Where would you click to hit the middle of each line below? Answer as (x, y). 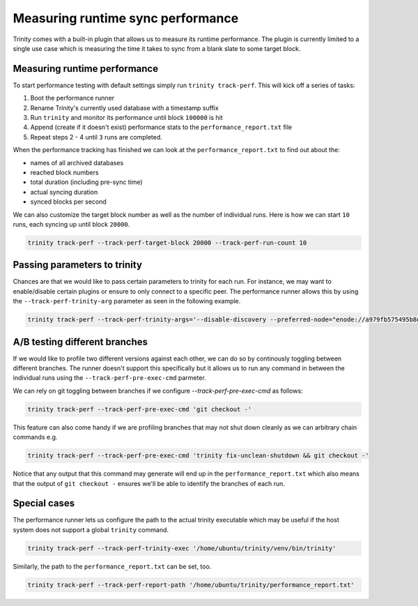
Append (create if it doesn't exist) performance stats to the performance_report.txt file (161, 127)
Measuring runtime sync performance (126, 18)
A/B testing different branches (80, 342)
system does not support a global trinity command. (91, 529)
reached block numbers (64, 172)
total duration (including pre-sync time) (86, 182)
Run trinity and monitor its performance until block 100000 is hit (126, 118)
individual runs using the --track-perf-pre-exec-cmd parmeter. (110, 378)
